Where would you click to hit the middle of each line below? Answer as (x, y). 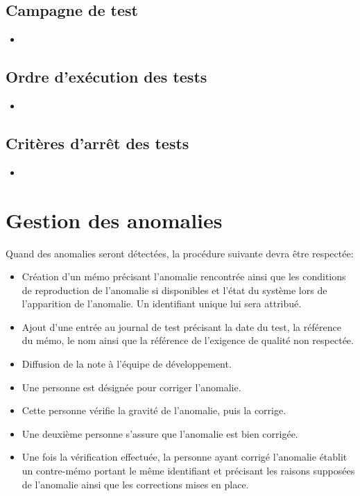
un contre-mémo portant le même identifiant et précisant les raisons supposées (188, 471)
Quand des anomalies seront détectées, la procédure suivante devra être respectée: (180, 253)
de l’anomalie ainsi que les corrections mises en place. (135, 484)
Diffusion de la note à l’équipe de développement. (127, 364)
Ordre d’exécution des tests (106, 77)
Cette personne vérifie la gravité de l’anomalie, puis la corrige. (154, 410)
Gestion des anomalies (114, 220)
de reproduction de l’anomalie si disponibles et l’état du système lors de (174, 290)
